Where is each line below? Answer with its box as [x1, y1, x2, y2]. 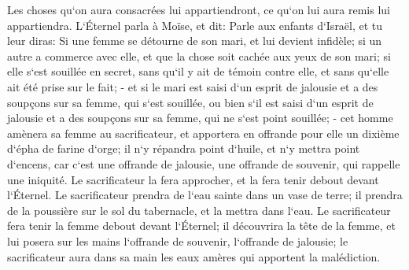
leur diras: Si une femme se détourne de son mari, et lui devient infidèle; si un [7, 32, 382, 49]
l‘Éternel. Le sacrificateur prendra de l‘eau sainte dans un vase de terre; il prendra [7, 187, 403, 203]
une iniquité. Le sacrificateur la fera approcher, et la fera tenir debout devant [7, 171, 379, 187]
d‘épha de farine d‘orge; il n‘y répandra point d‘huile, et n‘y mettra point [7, 140, 360, 157]
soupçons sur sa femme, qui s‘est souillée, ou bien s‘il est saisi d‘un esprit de [7, 94, 374, 110]
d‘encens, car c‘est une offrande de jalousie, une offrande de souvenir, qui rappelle [7, 155, 400, 172]
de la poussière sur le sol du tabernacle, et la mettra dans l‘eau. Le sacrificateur [7, 202, 391, 218]
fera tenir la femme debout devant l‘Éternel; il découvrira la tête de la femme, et [7, 217, 396, 234]
